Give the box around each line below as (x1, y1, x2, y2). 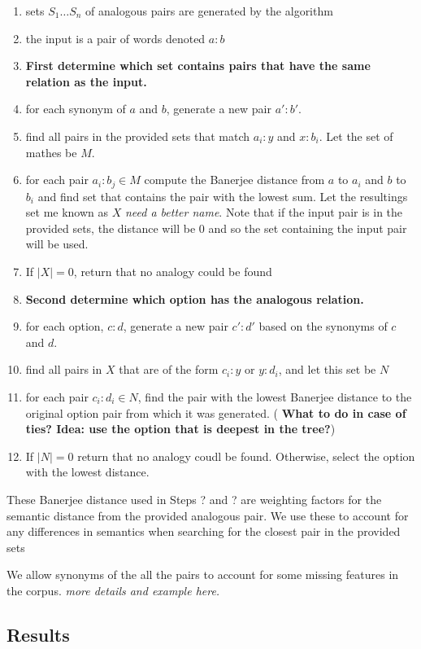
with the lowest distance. (25, 463, 150, 480)
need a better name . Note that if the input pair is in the (124, 204, 403, 221)
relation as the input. (25, 72, 147, 90)
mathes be (25, 143, 77, 160)
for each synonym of (25, 100, 126, 117)
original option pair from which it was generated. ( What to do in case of (25, 404, 406, 421)
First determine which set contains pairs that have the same (25, 57, 371, 74)
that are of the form (119, 361, 219, 378)
